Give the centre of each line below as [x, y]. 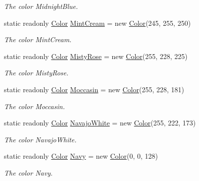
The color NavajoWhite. [40, 139]
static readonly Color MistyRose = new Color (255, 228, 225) [96, 56]
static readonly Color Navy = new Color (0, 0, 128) [81, 156]
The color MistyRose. [36, 73]
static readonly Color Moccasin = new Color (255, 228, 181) [94, 89]
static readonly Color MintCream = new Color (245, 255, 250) [98, 23]
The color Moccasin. [34, 106]
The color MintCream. [38, 39]
